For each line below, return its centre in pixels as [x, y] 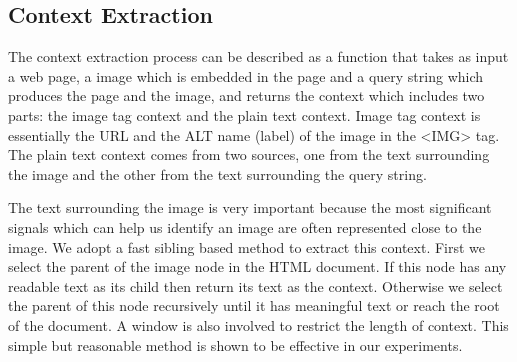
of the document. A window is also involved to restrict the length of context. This [258, 324]
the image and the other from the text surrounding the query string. [217, 173]
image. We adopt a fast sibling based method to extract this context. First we [247, 246]
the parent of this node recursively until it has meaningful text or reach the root [254, 305]
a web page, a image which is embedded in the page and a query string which [246, 75]
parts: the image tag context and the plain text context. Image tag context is [244, 114]
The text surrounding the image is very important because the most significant [250, 207]
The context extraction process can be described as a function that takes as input [258, 56]
